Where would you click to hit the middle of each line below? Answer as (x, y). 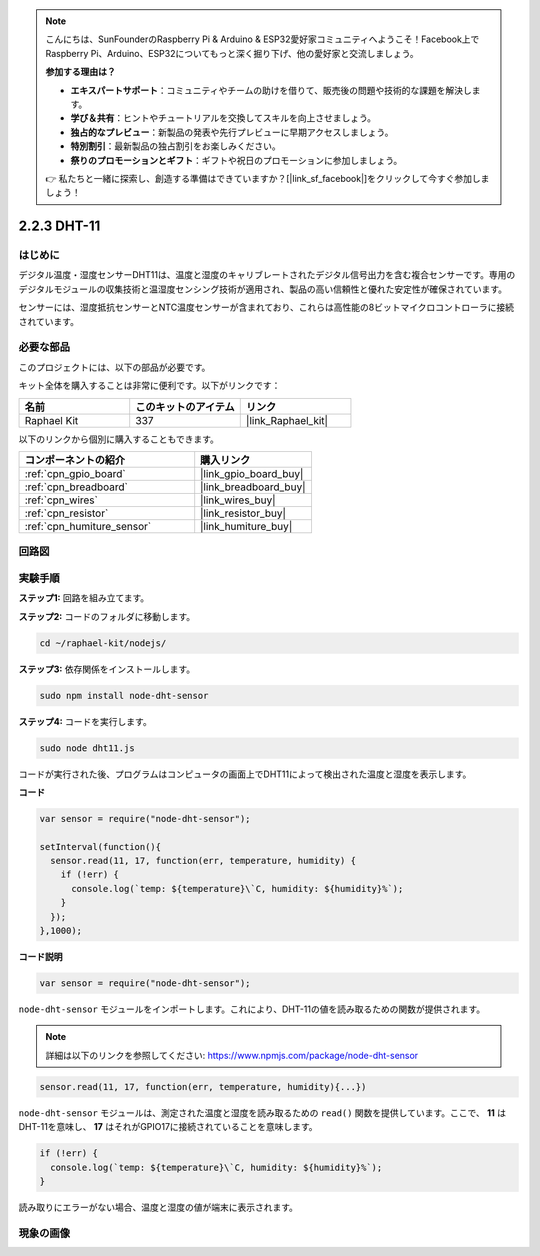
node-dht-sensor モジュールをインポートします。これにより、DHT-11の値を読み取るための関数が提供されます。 (252, 1009)
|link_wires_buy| (238, 500)
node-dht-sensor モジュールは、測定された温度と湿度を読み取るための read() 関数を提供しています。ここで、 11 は (262, 1112)
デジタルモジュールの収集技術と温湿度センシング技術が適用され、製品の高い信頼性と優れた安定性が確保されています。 (263, 289)
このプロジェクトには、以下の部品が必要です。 (114, 367)
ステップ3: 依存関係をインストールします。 (106, 669)
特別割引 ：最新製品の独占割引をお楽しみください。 (175, 146)
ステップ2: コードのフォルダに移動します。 (107, 616)
